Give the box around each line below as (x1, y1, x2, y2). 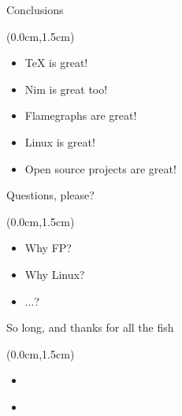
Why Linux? (24, 266, 85, 282)
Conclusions (6, 2, 64, 17)
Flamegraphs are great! (24, 107, 137, 124)
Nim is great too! (24, 80, 108, 97)
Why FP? (24, 240, 72, 256)
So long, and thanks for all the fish (6, 319, 174, 336)
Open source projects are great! (24, 160, 176, 176)
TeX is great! (24, 54, 88, 71)
